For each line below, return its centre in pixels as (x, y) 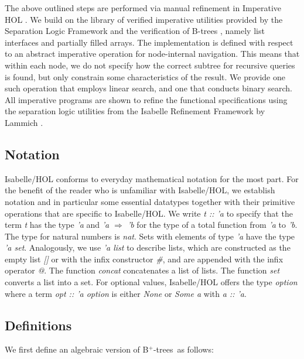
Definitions (38, 325)
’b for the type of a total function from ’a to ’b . (212, 225)
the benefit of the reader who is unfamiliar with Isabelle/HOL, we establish (140, 190)
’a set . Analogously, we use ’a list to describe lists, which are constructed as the (148, 247)
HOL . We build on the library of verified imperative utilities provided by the (144, 19)
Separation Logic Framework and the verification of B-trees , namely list (135, 31)
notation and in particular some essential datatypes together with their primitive (150, 201)
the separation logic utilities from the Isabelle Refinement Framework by (135, 111)
